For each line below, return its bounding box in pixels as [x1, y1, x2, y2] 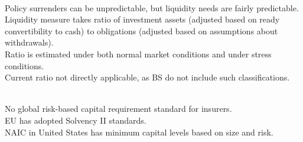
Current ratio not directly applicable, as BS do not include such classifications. [5, 71, 290, 83]
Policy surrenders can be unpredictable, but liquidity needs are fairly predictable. [5, 1, 299, 14]
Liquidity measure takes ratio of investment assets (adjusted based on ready [5, 13, 280, 25]
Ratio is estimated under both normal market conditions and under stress [5, 47, 272, 60]
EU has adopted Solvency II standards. [5, 114, 146, 126]
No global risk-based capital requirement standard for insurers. [5, 102, 232, 115]
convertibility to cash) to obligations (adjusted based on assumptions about [5, 24, 278, 37]
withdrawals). [5, 36, 54, 49]
